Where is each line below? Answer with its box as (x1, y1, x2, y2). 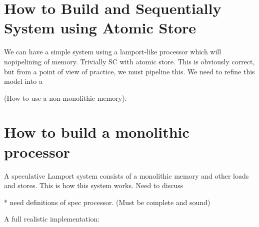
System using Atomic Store (4, 17, 196, 38)
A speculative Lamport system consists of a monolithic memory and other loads (4, 170, 249, 181)
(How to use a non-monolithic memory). (4, 92, 127, 103)
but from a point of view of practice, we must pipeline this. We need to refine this (4, 66, 255, 76)
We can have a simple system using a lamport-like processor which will (4, 46, 221, 57)
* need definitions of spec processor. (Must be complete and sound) (4, 197, 210, 207)
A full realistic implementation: (4, 214, 100, 224)
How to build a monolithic (4, 122, 189, 142)
